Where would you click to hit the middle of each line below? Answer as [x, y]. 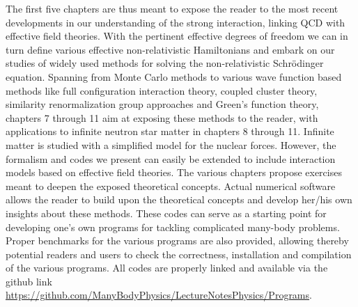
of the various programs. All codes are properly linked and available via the [167, 268]
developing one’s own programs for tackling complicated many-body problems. [173, 227]
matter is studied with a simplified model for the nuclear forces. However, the [171, 144]
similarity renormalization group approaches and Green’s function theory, [162, 104]
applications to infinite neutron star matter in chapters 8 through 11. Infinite [170, 131]
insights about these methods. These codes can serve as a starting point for [166, 213]
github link [29, 281]
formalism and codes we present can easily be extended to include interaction [171, 158]
